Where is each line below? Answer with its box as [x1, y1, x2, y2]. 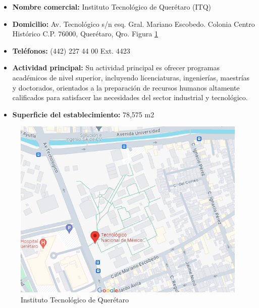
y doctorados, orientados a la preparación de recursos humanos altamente [12, 82, 240, 93]
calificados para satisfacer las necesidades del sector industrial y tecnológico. [12, 92, 248, 103]
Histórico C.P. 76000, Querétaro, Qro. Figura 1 [12, 28, 158, 39]
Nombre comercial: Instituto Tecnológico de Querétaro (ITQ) [12, 2, 212, 12]
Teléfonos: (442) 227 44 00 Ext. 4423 [12, 45, 130, 56]
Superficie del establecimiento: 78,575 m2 [12, 109, 154, 119]
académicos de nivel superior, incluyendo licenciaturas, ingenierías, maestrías [12, 72, 250, 82]
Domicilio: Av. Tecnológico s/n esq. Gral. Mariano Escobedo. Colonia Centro [12, 18, 255, 29]
